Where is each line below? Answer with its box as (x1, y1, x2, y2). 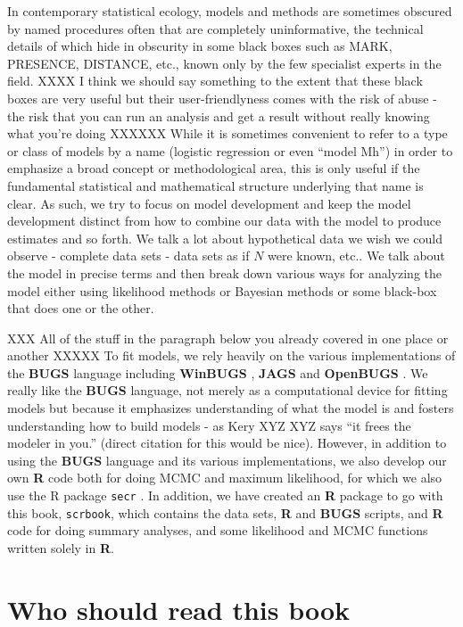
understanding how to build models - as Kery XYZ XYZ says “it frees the (7, 416, 411, 434)
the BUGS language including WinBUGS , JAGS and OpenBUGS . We (7, 363, 428, 382)
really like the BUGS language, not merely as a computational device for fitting (7, 381, 448, 400)
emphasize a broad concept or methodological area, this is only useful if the (7, 159, 420, 177)
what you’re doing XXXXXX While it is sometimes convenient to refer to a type (7, 124, 448, 143)
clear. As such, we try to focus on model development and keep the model (7, 194, 411, 212)
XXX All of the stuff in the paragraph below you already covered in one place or (7, 328, 449, 347)
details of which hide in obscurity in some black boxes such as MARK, (7, 37, 393, 55)
